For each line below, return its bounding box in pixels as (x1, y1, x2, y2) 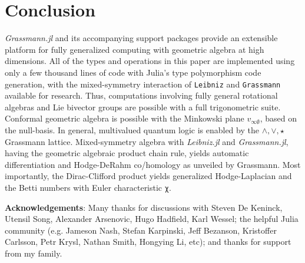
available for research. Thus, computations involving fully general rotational (5, 89, 278, 102)
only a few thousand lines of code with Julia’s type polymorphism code (5, 66, 261, 78)
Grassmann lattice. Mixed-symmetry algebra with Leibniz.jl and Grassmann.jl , (5, 135, 289, 147)
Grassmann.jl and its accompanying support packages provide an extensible (5, 32, 278, 44)
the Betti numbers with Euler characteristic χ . (5, 181, 171, 193)
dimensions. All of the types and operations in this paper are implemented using (5, 55, 295, 67)
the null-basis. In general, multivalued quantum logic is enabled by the (5, 123, 259, 136)
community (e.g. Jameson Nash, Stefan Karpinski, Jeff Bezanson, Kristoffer (5, 224, 277, 236)
